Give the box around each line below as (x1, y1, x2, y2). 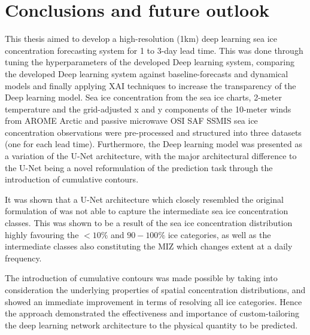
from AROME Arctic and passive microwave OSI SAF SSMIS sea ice (5, 114, 258, 127)
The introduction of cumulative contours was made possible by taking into (5, 272, 278, 284)
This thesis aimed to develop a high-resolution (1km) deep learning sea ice (5, 32, 278, 45)
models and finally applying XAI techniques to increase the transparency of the (5, 79, 296, 92)
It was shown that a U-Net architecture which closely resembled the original (5, 193, 284, 205)
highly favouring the (5, 228, 79, 240)
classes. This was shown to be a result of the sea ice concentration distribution (5, 217, 293, 229)
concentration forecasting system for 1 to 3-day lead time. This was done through (5, 44, 303, 56)
